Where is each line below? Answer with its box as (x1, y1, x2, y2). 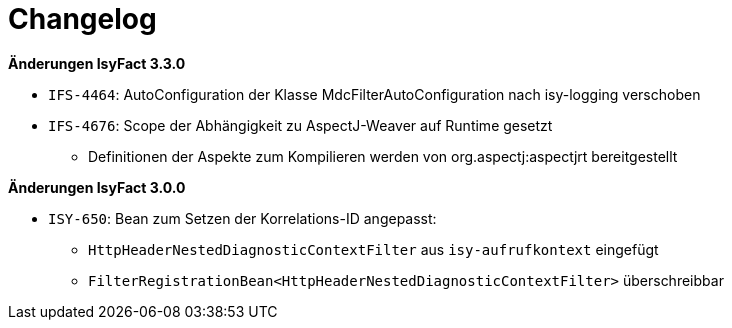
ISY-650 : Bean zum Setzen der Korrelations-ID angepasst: (48, 209, 437, 227)
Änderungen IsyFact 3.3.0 (8, 54, 186, 72)
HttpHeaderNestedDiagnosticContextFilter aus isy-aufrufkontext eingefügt (88, 240, 659, 258)
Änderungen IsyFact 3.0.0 (8, 178, 186, 196)
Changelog (8, 2, 157, 36)
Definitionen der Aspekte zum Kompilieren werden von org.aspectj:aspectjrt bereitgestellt (88, 147, 678, 165)
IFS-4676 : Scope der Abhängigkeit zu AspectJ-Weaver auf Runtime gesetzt (48, 116, 553, 134)
